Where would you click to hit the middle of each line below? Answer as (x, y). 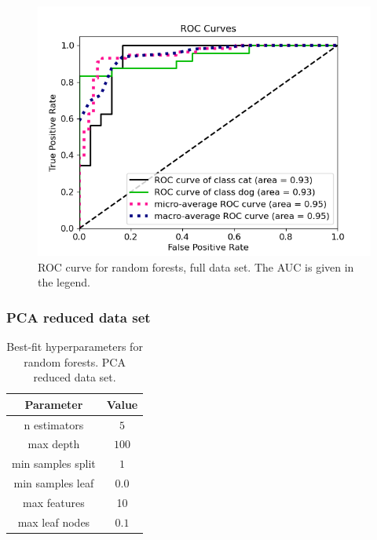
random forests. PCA (75, 361)
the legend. (64, 282)
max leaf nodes (54, 522)
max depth (54, 444)
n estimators (54, 424)
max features (54, 502)
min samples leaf (54, 483)
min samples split (54, 463)
